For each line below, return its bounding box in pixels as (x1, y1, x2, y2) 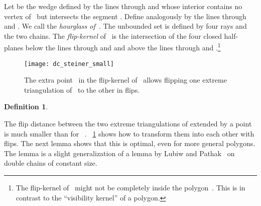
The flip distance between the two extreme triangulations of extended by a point (4, 118, 252, 129)
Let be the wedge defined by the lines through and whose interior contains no (4, 1, 242, 11)
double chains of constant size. (4, 158, 97, 168)
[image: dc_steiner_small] (24, 60, 114, 67)
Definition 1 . (4, 101, 48, 112)
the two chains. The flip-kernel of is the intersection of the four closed (4, 30, 222, 41)
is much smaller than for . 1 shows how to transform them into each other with (4, 128, 254, 139)
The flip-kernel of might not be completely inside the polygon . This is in (16, 182, 245, 193)
